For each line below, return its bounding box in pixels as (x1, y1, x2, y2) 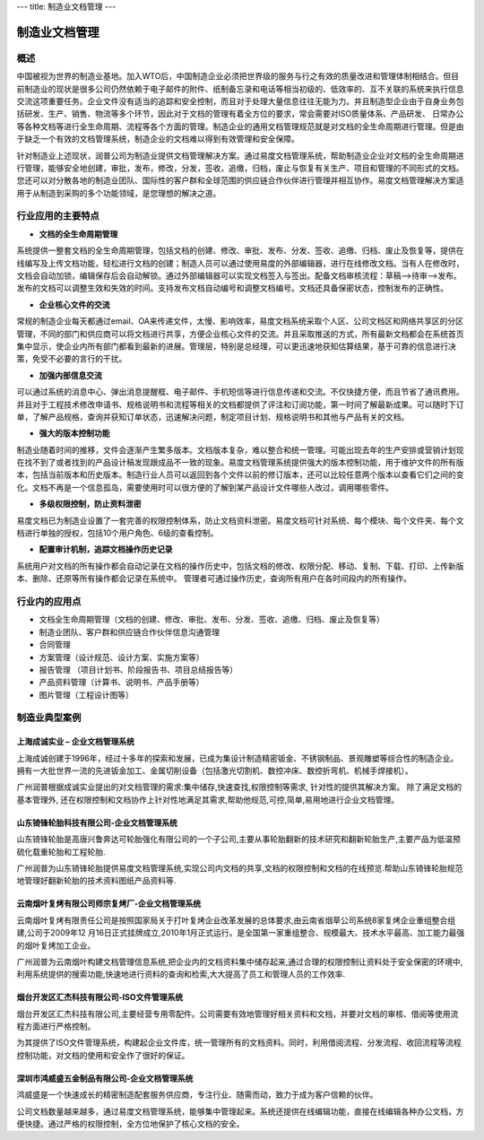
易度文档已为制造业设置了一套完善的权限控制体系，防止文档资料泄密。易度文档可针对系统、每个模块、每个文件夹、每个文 (16, 515, 464, 526)
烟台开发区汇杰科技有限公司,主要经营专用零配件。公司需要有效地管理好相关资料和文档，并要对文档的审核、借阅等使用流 (16, 1008, 459, 1019)
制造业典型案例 (16, 711, 82, 724)
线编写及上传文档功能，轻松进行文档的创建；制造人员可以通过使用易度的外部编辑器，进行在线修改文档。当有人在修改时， (16, 257, 464, 268)
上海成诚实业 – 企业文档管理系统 (16, 736, 134, 747)
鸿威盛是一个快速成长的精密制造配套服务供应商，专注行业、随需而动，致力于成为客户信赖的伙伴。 (16, 1090, 378, 1101)
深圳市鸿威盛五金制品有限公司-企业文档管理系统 (16, 1073, 194, 1083)
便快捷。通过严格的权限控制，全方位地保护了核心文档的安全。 (16, 1118, 245, 1129)
